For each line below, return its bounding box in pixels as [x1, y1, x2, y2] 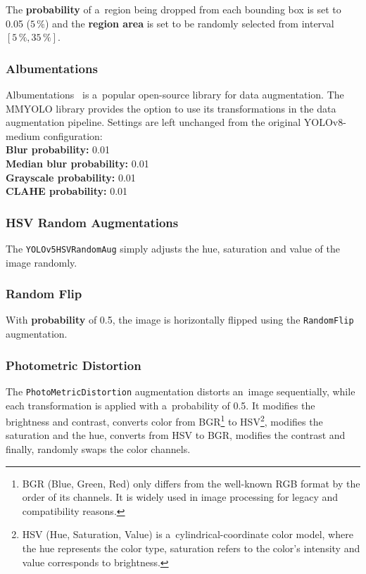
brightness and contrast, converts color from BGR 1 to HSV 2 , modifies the [6, 412, 323, 428]
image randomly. [6, 255, 77, 269]
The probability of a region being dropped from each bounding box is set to [6, 2, 341, 16]
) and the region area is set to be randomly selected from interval [45, 15, 334, 30]
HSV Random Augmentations [6, 213, 179, 231]
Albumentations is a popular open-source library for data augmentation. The [6, 87, 344, 101]
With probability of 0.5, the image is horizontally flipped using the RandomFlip [6, 312, 354, 327]
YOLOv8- [303, 115, 346, 129]
